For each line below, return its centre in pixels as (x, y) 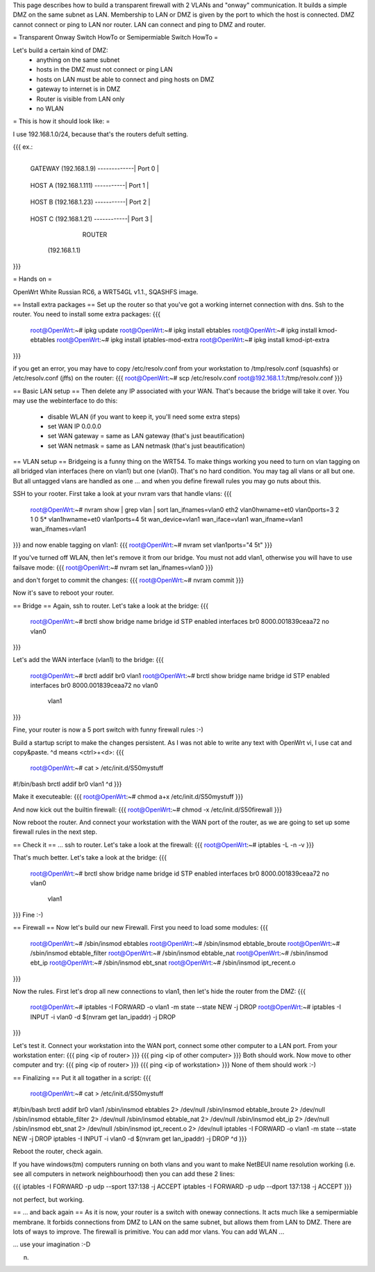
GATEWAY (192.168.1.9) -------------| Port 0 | (94, 169)
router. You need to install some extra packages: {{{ (87, 314)
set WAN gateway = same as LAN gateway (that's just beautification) (146, 436)
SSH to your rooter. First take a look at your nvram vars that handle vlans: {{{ (122, 494)
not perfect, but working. (49, 1199)
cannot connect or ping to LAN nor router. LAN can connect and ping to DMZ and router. (139, 24)
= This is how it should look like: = (61, 121)
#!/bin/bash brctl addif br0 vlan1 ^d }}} (67, 784)
